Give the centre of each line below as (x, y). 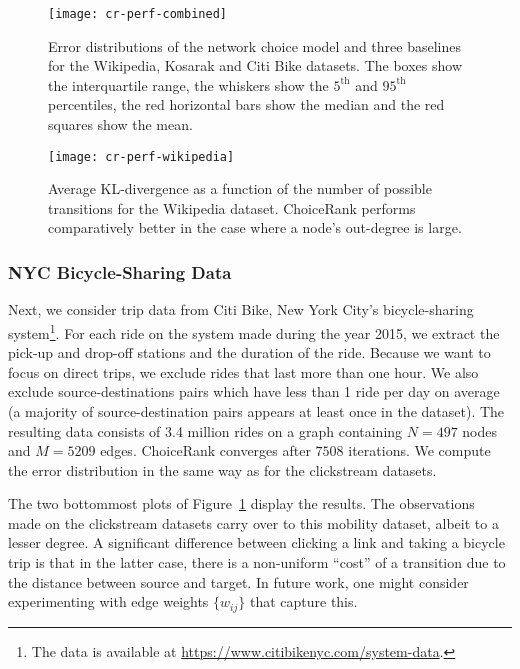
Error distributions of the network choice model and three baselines (254, 45)
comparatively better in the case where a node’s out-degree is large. (255, 227)
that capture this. (303, 601)
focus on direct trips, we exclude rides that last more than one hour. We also (243, 371)
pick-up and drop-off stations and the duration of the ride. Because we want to (249, 352)
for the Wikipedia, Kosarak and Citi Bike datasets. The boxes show (255, 65)
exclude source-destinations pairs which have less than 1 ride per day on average (254, 391)
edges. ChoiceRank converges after (205, 450)
